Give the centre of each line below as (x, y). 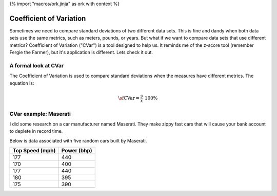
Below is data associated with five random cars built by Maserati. (78, 140)
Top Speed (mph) (34, 151)
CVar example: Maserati (40, 114)
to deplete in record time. (36, 131)
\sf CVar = (129, 98)
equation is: (22, 83)
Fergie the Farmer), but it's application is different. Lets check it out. (81, 52)
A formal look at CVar (37, 65)
